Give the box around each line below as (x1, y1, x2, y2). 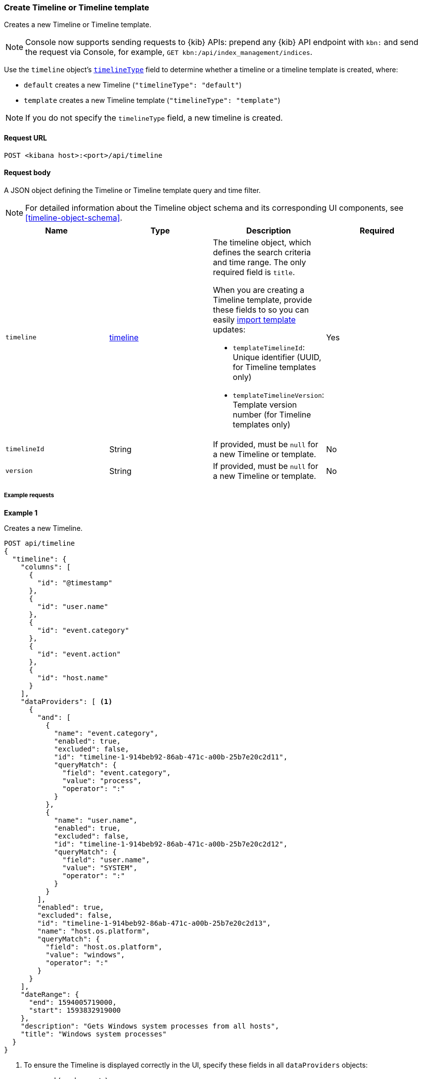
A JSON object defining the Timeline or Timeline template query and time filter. (4, 186, 261, 194)
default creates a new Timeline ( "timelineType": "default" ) (24, 81, 242, 90)
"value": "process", (62, 776, 142, 785)
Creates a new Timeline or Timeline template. (4, 20, 151, 29)
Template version (233, 399, 297, 410)
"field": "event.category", (62, 768, 171, 777)
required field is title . (213, 267, 295, 277)
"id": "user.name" (37, 602, 108, 610)
